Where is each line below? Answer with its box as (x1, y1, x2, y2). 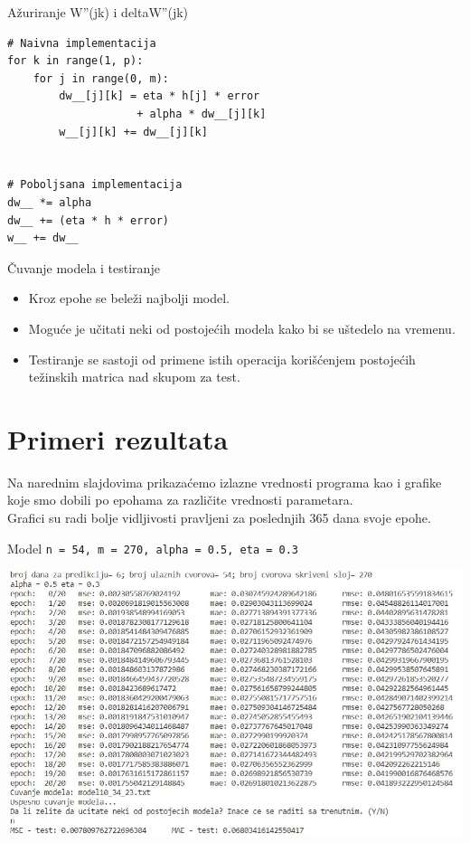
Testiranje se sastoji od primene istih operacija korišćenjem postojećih (28, 349, 416, 368)
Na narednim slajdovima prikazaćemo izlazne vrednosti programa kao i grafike (7, 472, 442, 491)
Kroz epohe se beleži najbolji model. (28, 289, 230, 308)
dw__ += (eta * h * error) (7, 213, 169, 227)
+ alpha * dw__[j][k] (136, 107, 267, 120)
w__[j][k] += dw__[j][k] (59, 125, 208, 138)
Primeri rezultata (7, 420, 229, 457)
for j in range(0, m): (33, 71, 169, 85)
